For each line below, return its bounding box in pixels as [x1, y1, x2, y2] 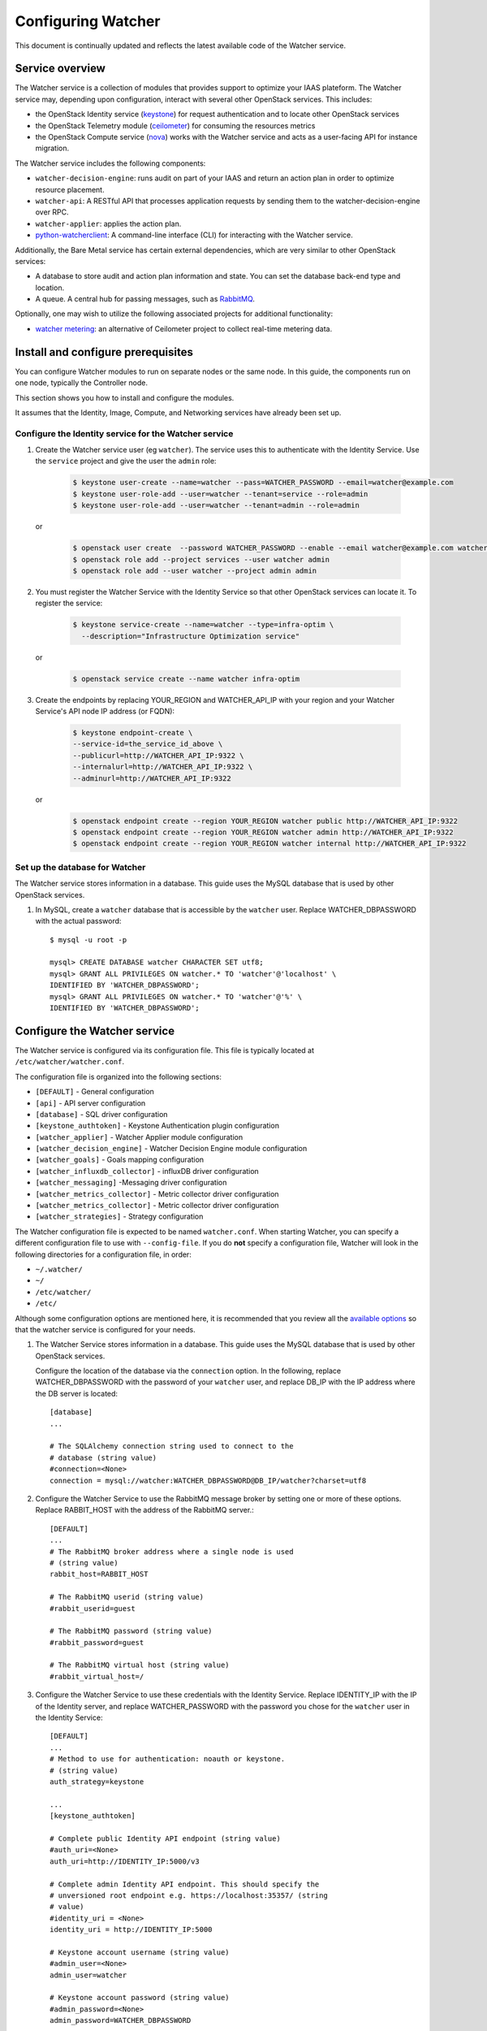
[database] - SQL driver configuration [35, 1109, 168, 1119]
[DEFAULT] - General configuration [35, 1087, 154, 1097]
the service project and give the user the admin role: [35, 456, 217, 466]
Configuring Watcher [15, 12, 161, 30]
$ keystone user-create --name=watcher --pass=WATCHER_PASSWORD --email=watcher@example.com [72, 478, 454, 487]
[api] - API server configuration [35, 1098, 146, 1108]
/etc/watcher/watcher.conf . [15, 1057, 125, 1067]
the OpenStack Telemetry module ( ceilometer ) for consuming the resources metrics [35, 120, 316, 130]
